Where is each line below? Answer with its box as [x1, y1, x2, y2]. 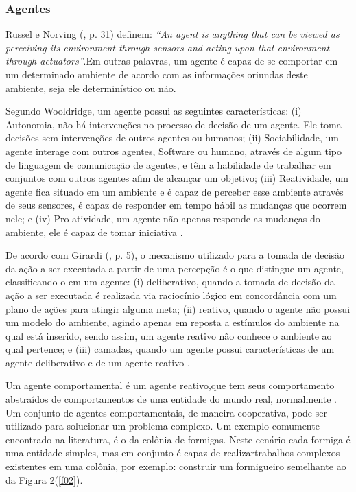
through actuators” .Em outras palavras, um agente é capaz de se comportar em [5, 54, 338, 68]
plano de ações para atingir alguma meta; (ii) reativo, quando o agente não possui [5, 301, 351, 316]
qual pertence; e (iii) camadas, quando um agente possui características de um [5, 342, 335, 356]
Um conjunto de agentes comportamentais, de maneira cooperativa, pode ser [5, 405, 327, 419]
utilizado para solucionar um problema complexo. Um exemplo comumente [5, 419, 320, 433]
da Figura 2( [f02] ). [5, 472, 83, 487]
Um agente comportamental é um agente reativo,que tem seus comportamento [5, 378, 335, 393]
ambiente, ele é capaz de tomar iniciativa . [5, 224, 183, 239]
